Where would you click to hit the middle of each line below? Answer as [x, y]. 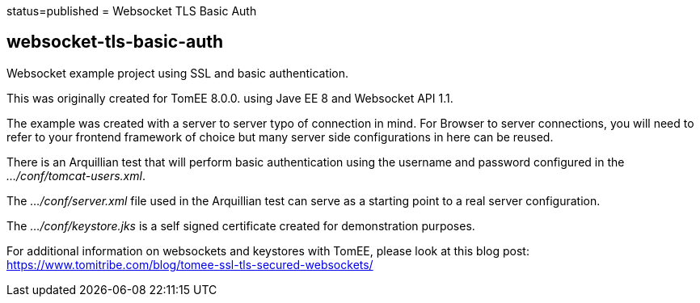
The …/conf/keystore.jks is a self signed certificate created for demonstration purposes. [241, 225]
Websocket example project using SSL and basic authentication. [178, 73]
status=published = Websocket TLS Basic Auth [132, 11]
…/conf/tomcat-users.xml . [76, 175]
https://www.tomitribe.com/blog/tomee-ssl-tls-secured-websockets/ [190, 264]
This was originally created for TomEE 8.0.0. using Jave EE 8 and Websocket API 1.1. [230, 98]
